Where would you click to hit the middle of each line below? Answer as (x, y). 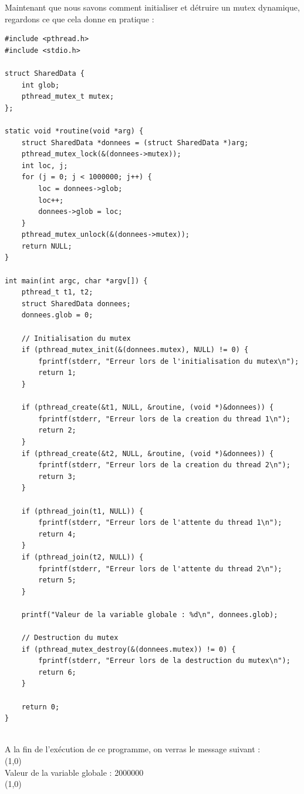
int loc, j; (45, 165)
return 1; (57, 373)
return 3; (57, 476)
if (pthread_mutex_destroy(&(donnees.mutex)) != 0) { (129, 649)
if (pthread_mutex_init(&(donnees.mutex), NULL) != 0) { (135, 350)
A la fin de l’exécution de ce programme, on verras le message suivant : (133, 749)
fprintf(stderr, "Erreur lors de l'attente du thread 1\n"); (160, 523)
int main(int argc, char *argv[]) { (76, 281)
